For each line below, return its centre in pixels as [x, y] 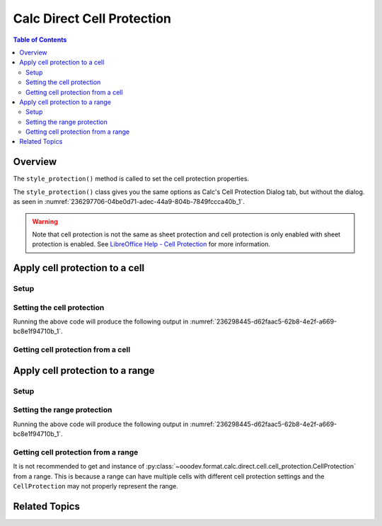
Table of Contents [40, 40]
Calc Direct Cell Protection [92, 18]
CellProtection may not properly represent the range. [95, 486]
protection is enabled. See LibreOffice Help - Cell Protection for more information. [151, 244]
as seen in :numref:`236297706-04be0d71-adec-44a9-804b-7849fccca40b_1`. [129, 202]
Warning [45, 221]
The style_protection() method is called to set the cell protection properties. [131, 179]
